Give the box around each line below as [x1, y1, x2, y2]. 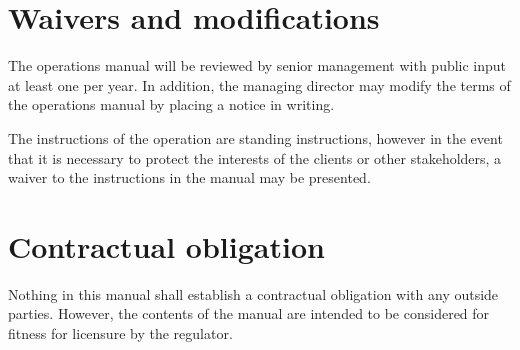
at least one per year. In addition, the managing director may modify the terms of [8, 74, 511, 95]
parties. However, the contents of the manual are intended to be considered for [8, 303, 490, 324]
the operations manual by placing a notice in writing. [8, 94, 335, 115]
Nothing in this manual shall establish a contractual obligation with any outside [8, 283, 499, 304]
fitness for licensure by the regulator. [8, 323, 233, 343]
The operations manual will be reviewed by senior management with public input [8, 55, 507, 76]
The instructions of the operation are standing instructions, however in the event [8, 127, 503, 148]
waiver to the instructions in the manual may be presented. [8, 167, 371, 188]
